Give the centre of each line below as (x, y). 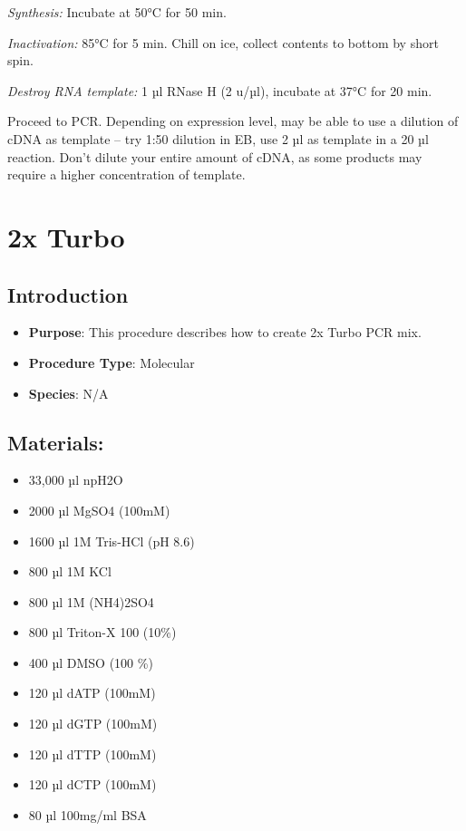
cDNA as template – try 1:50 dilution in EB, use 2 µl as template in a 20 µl (218, 138)
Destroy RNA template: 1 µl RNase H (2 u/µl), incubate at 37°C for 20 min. (220, 90)
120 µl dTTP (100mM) (92, 754)
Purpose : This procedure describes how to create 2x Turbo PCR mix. (225, 332)
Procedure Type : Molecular (112, 362)
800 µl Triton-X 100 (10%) (102, 632)
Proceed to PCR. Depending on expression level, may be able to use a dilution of (233, 121)
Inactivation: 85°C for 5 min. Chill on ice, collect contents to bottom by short (223, 42)
